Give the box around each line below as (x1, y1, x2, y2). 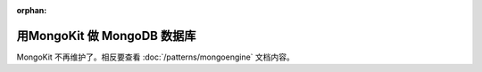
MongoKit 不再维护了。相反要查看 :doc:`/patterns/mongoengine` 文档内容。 (16, 52, 295, 62)
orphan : (16, 5, 47, 15)
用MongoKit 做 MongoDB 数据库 (16, 28, 196, 44)
